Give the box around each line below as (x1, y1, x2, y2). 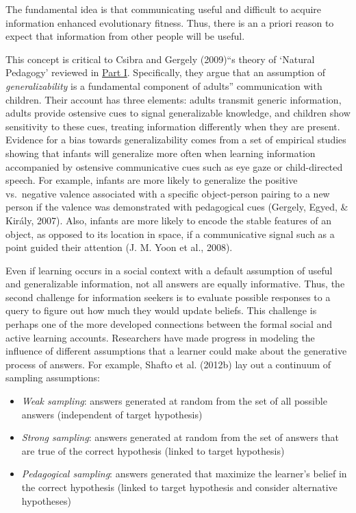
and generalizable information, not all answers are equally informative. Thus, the (5, 276, 345, 291)
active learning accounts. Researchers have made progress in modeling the (5, 330, 315, 344)
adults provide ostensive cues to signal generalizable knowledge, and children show (5, 106, 351, 120)
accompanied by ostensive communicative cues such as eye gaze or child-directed (5, 159, 343, 174)
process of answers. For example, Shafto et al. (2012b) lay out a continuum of (5, 357, 331, 371)
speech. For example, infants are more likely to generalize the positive (5, 173, 298, 187)
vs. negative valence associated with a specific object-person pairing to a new (5, 186, 330, 200)
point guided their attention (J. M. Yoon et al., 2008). (5, 240, 233, 254)
